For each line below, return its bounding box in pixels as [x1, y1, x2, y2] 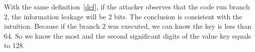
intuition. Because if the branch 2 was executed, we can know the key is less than [4, 21, 252, 31]
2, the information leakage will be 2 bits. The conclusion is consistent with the [4, 11, 243, 21]
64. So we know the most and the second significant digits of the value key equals [4, 30, 252, 41]
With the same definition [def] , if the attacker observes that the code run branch [4, 1, 250, 11]
